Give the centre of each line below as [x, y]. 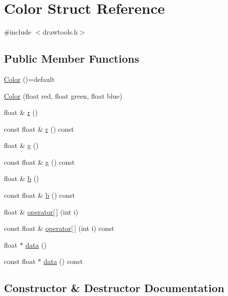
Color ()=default [29, 79]
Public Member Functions [72, 58]
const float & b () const [40, 195]
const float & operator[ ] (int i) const [59, 228]
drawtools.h [60, 32]
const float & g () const [39, 162]
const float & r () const [39, 129]
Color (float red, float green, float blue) [63, 95]
